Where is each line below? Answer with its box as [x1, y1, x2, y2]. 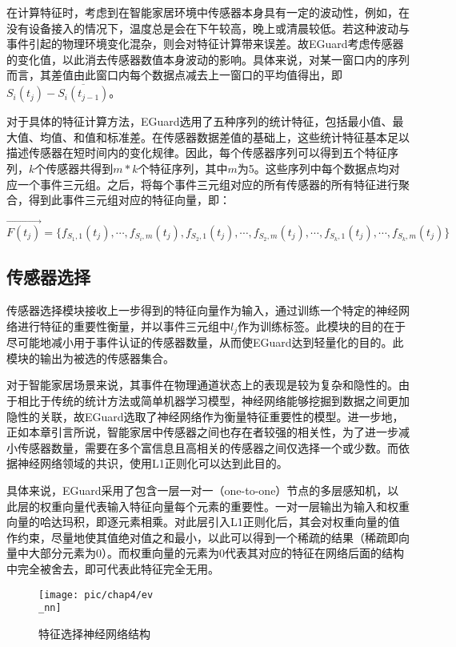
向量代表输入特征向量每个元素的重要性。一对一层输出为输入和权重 [62, 497, 410, 514]
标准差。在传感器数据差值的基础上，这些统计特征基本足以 [106, 128, 410, 145]
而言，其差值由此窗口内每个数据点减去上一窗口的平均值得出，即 [6, 66, 342, 83]
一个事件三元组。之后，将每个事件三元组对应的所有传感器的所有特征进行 [17, 175, 398, 192]
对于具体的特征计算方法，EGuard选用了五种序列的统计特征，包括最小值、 [6, 113, 393, 130]
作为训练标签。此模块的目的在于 [238, 317, 406, 334]
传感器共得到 [46, 159, 114, 176]
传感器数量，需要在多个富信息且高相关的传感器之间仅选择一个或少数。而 [17, 439, 398, 456]
